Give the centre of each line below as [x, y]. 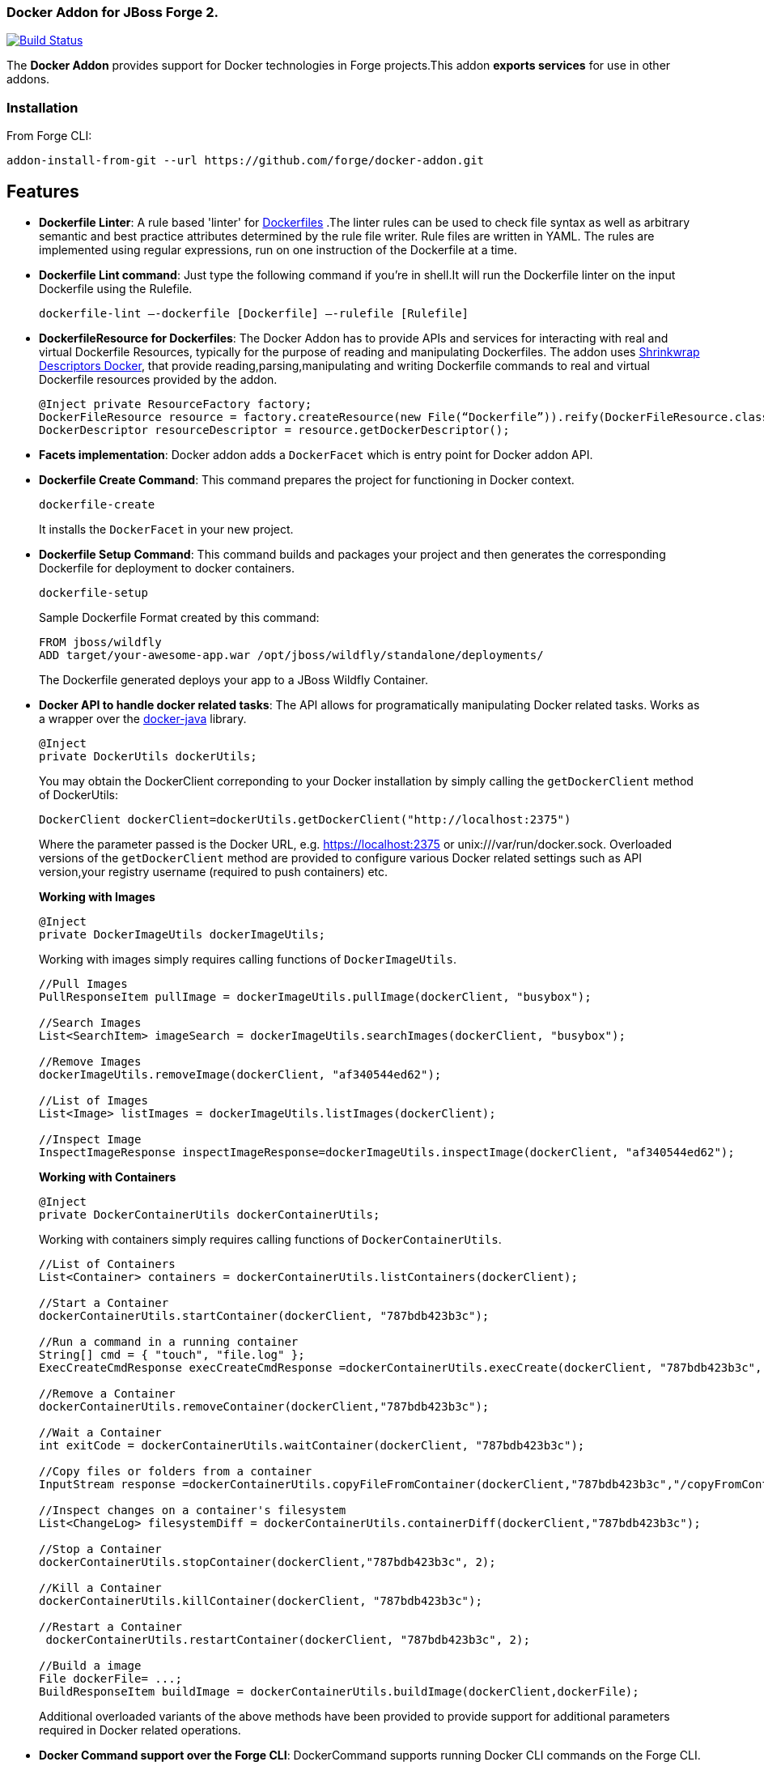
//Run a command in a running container [169, 1341]
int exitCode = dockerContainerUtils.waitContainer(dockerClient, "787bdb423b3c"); [312, 1445]
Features [43, 191]
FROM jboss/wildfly [100, 642]
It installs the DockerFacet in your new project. [166, 529]
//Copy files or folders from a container [176, 1471]
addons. [28, 79]
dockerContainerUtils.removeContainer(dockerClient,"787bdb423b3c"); [264, 1406]
